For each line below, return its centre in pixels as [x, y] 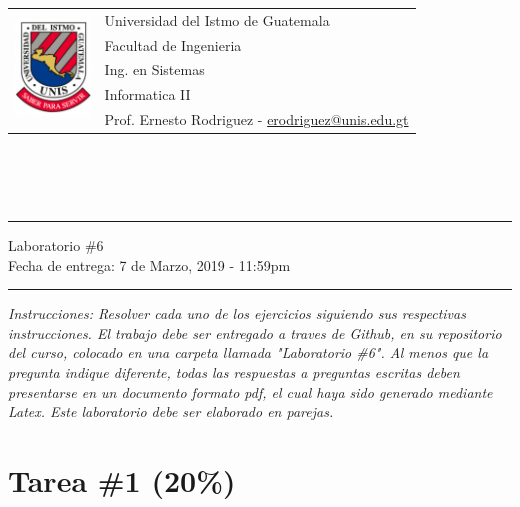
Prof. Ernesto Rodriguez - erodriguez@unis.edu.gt [256, 119]
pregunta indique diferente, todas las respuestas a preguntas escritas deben [234, 371]
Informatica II [147, 94]
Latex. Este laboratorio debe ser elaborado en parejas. [171, 411]
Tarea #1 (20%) [122, 479]
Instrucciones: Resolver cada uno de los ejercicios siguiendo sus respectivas [237, 313]
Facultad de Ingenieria [173, 44]
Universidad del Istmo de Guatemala [217, 19]
